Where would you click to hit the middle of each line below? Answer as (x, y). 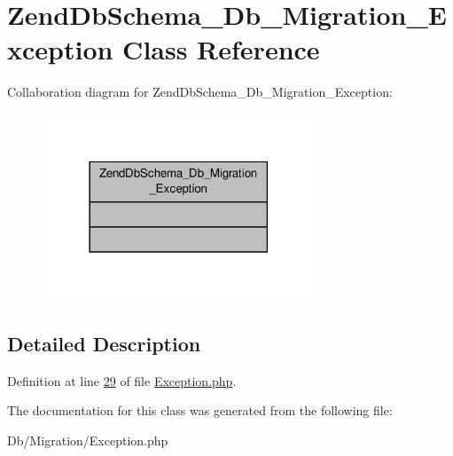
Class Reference (221, 49)
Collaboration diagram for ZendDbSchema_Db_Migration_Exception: (200, 92)
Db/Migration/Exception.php (88, 440)
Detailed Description (104, 343)
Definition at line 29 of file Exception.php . (122, 380)
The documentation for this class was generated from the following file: (200, 410)
